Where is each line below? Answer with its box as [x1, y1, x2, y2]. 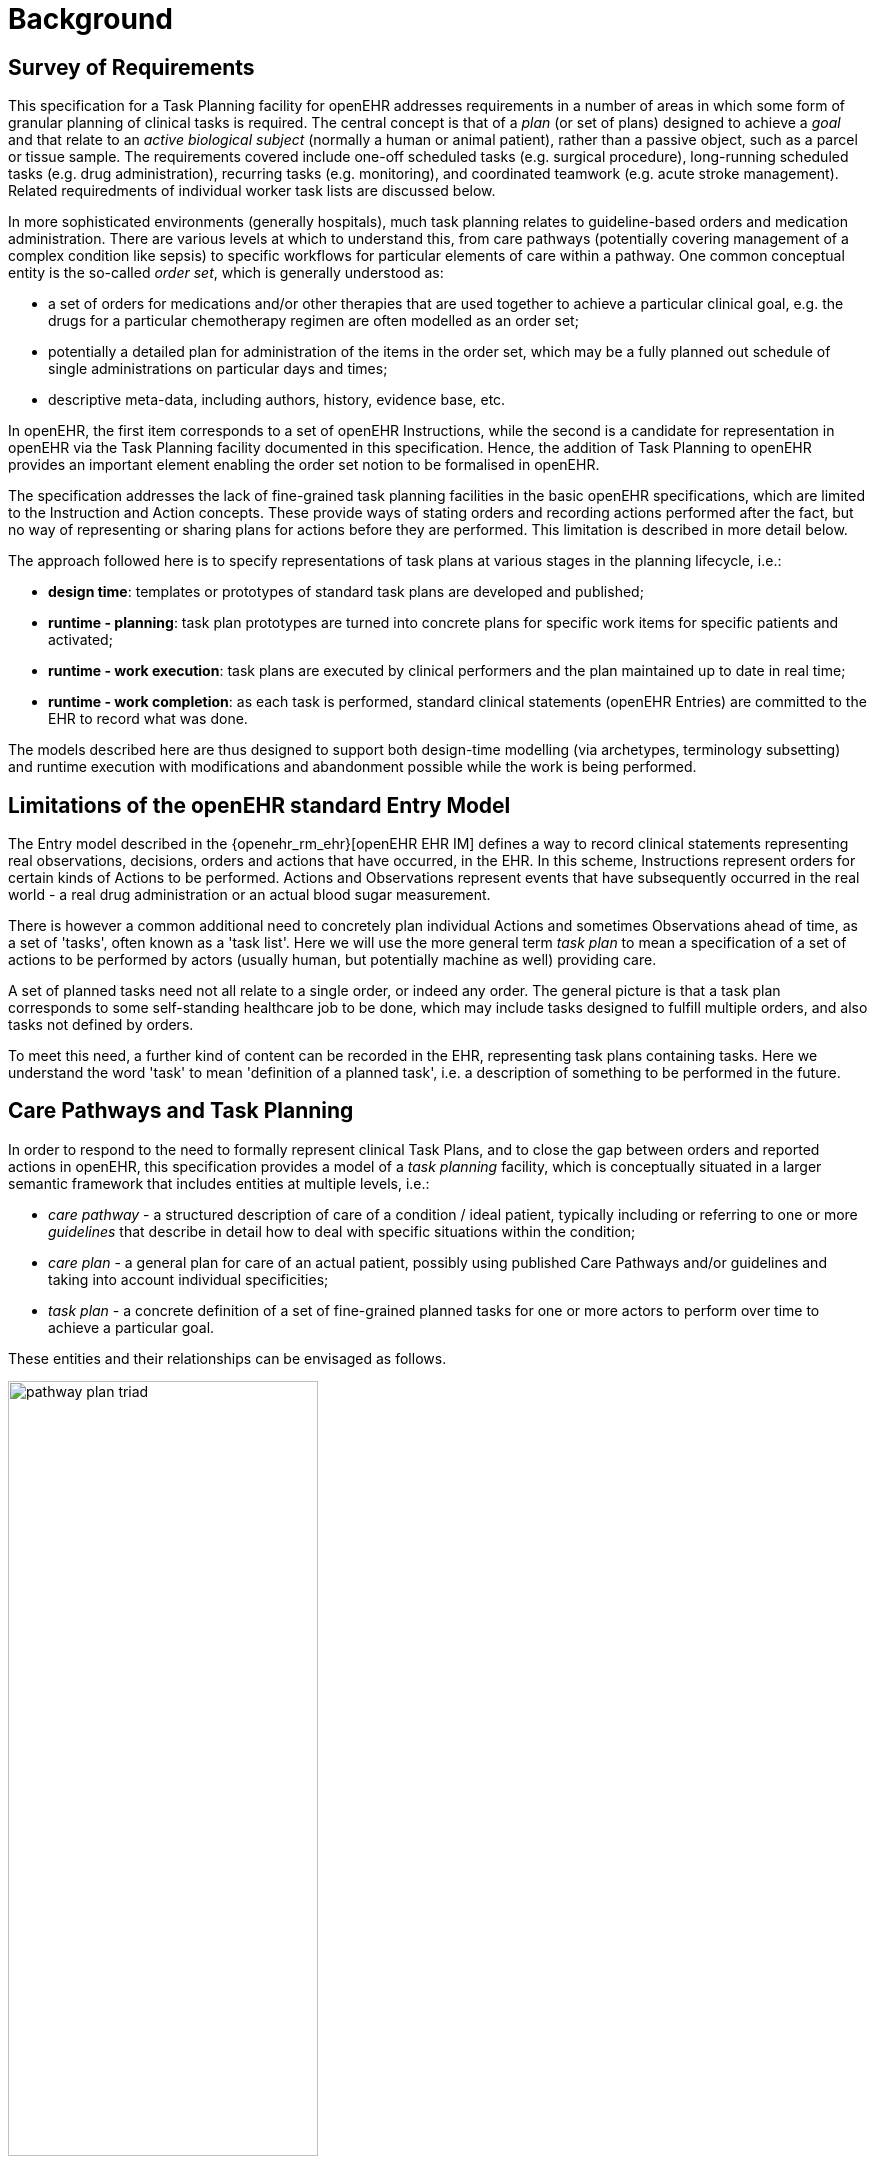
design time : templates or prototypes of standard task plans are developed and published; [48, 583, 644, 601]
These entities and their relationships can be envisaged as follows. [8, 1349, 447, 1367]
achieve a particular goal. [48, 1318, 215, 1336]
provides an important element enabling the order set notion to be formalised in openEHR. [8, 456, 600, 474]
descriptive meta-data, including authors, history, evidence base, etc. [48, 391, 506, 409]
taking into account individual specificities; [48, 1270, 329, 1288]
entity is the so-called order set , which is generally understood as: [8, 264, 444, 282]
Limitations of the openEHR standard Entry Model [8, 792, 511, 818]
